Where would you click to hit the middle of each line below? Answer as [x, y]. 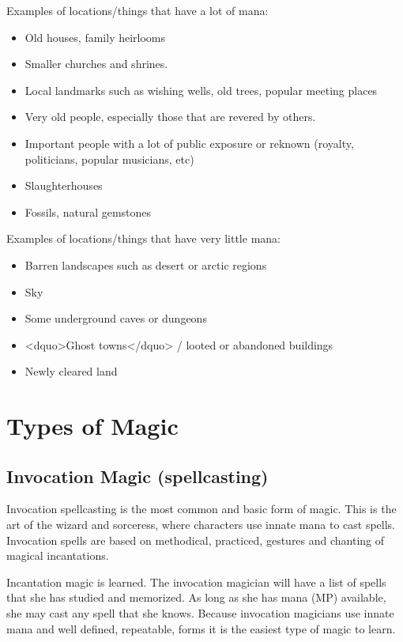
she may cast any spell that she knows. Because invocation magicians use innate [200, 613]
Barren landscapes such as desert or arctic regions [146, 264]
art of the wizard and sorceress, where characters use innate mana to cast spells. [201, 525]
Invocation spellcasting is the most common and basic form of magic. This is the [201, 509]
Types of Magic [92, 426]
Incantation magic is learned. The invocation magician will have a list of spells [196, 582]
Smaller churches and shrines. [96, 64]
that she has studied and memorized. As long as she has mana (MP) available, [196, 597]
